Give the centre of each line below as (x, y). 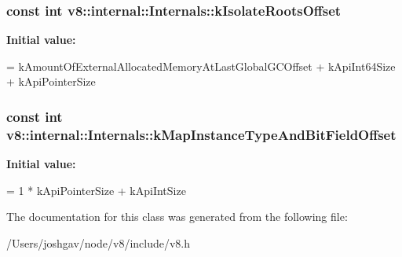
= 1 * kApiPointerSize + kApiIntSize (96, 190)
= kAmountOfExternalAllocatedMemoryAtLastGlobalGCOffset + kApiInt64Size (201, 66)
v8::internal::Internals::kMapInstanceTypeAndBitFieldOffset (201, 134)
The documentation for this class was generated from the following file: (177, 217)
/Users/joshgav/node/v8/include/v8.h (99, 242)
